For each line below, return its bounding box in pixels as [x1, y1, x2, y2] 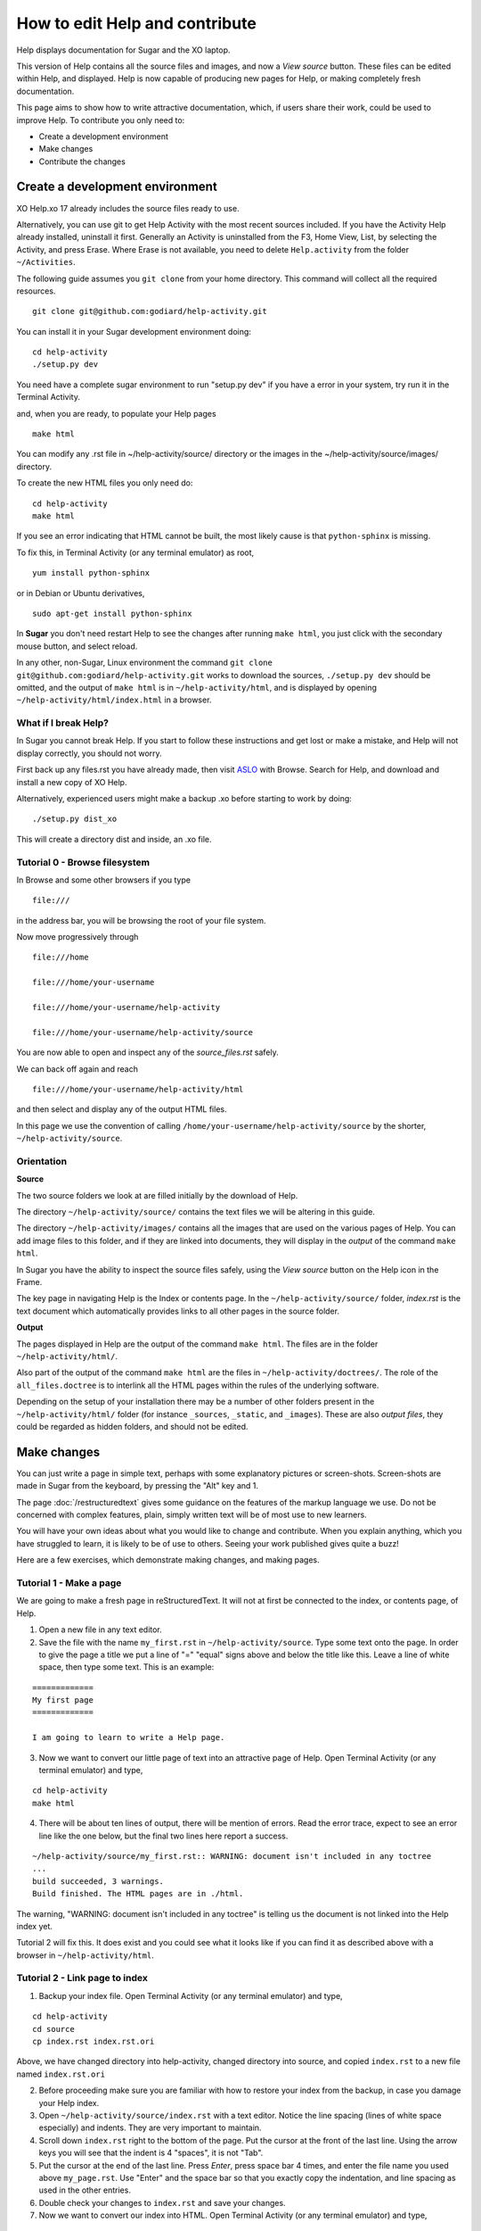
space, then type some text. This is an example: [38, 1662, 215, 1672]
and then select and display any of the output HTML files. [16, 1104, 227, 1115]
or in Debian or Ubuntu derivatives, [16, 587, 145, 598]
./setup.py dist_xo [32, 814, 118, 825]
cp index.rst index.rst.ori [32, 2036, 155, 2047]
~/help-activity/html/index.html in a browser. [16, 694, 212, 705]
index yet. [16, 1920, 53, 1931]
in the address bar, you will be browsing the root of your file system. [16, 915, 266, 925]
